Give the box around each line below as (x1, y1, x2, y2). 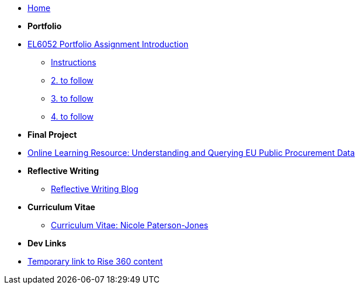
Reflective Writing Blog (51, 184, 139, 194)
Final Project (27, 130, 77, 140)
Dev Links (27, 238, 67, 248)
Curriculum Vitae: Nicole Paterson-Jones (51, 220, 209, 230)
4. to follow (51, 112, 94, 121)
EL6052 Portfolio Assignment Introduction (27, 39, 189, 49)
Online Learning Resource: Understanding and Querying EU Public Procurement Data (27, 148, 355, 158)
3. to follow (51, 93, 94, 103)
